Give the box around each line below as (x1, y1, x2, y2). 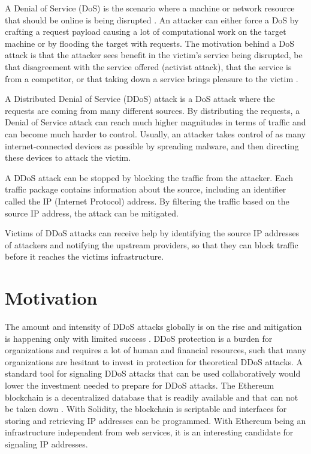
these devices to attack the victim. (5, 151, 131, 164)
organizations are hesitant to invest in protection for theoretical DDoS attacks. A (5, 355, 303, 368)
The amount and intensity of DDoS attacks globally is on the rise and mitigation (5, 320, 302, 332)
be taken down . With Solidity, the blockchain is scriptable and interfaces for (5, 402, 287, 415)
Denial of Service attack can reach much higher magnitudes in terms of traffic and (5, 116, 306, 128)
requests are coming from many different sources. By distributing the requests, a (5, 104, 300, 116)
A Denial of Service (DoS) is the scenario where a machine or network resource (5, 2, 295, 14)
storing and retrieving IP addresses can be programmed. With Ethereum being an (5, 414, 306, 426)
